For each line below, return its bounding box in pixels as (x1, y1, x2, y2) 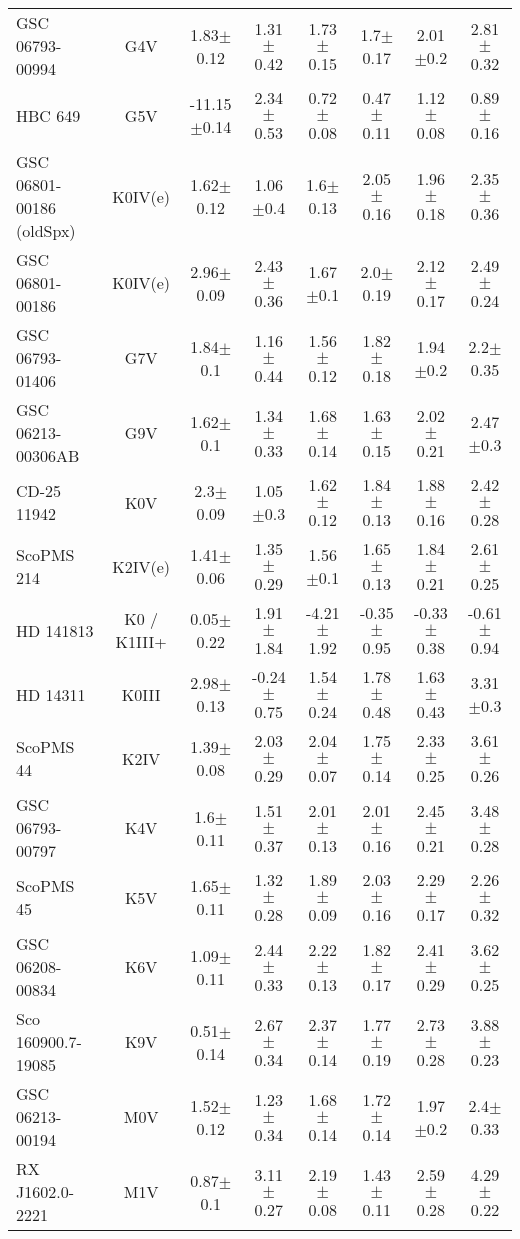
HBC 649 (16, 103, 81, 127)
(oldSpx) (16, 219, 76, 242)
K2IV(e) (112, 554, 171, 578)
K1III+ (115, 630, 167, 653)
